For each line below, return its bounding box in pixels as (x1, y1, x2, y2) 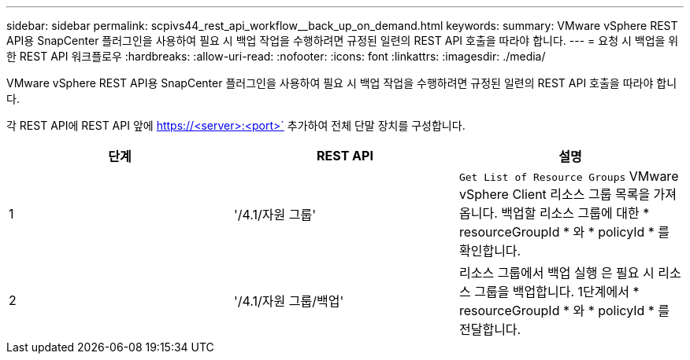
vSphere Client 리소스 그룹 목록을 (458, 186, 651, 202)
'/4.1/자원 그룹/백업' (233, 293, 344, 309)
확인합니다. (458, 243, 521, 259)
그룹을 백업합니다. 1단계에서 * (474, 284, 640, 299)
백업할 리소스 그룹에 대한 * (501, 205, 650, 221)
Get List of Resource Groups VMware (458, 168, 679, 184)
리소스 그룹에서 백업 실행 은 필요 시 (458, 265, 655, 281)
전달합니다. (458, 321, 521, 337)
